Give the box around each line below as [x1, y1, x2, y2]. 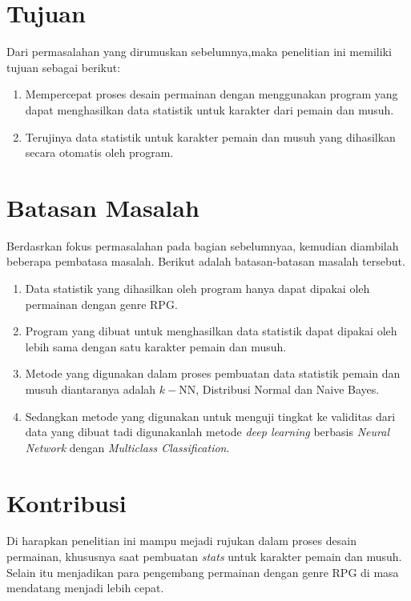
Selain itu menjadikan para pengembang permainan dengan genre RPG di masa [6, 563, 399, 580]
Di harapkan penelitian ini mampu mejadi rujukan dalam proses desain [6, 532, 357, 549]
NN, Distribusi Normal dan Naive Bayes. [179, 380, 380, 397]
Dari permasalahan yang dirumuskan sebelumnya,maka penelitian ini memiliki [6, 43, 392, 60]
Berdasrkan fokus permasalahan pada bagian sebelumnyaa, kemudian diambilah [6, 237, 399, 254]
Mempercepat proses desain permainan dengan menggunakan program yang [25, 86, 398, 102]
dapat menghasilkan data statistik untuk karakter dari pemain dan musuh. [25, 101, 394, 118]
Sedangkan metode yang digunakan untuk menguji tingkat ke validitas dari [25, 407, 396, 424]
